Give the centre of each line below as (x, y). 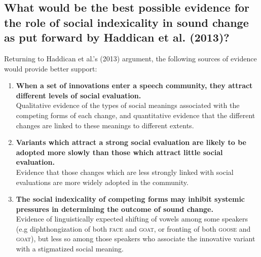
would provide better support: (51, 68)
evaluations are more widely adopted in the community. (102, 182)
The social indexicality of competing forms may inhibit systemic (130, 199)
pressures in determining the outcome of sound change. (115, 209)
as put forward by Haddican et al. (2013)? (117, 37)
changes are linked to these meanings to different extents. (105, 125)
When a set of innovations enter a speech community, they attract (134, 85)
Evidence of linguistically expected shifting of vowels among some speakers (132, 219)
